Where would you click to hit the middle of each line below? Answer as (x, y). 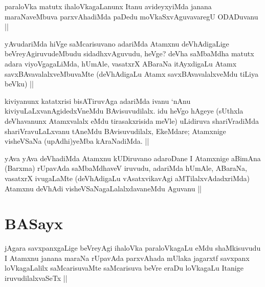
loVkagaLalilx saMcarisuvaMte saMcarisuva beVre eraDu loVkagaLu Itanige (124, 268)
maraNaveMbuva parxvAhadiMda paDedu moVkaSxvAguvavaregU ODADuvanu (131, 16)
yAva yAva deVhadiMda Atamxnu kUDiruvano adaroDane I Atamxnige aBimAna (133, 158)
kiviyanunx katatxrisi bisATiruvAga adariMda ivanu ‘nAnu (98, 101)
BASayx (34, 223)
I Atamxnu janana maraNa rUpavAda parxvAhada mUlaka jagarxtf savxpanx (127, 258)
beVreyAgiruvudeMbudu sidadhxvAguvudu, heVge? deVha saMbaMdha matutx (129, 53)
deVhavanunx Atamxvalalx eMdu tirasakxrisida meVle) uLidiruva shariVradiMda (132, 120)
